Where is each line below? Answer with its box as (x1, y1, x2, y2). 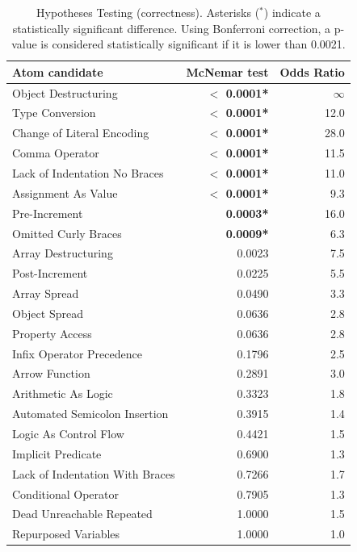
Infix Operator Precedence (12, 345, 142, 362)
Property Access (12, 324, 92, 341)
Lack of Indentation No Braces (12, 165, 164, 181)
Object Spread (12, 304, 83, 321)
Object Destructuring (12, 84, 118, 101)
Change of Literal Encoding (12, 124, 149, 141)
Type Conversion (12, 104, 96, 121)
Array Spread (12, 285, 79, 302)
